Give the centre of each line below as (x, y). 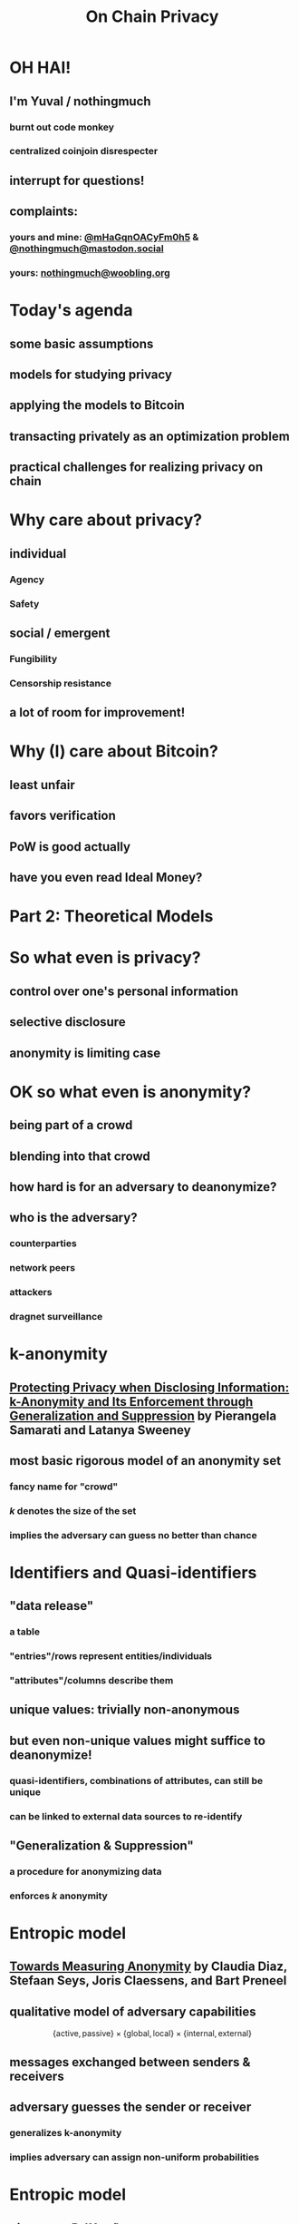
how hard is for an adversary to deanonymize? (143, 1187)
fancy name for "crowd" (64, 1487)
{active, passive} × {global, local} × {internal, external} (152, 2034)
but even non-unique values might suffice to (137, 1740)
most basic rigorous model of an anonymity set (145, 1461)
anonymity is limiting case (85, 1053)
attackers (31, 1292)
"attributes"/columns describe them (92, 1681)
